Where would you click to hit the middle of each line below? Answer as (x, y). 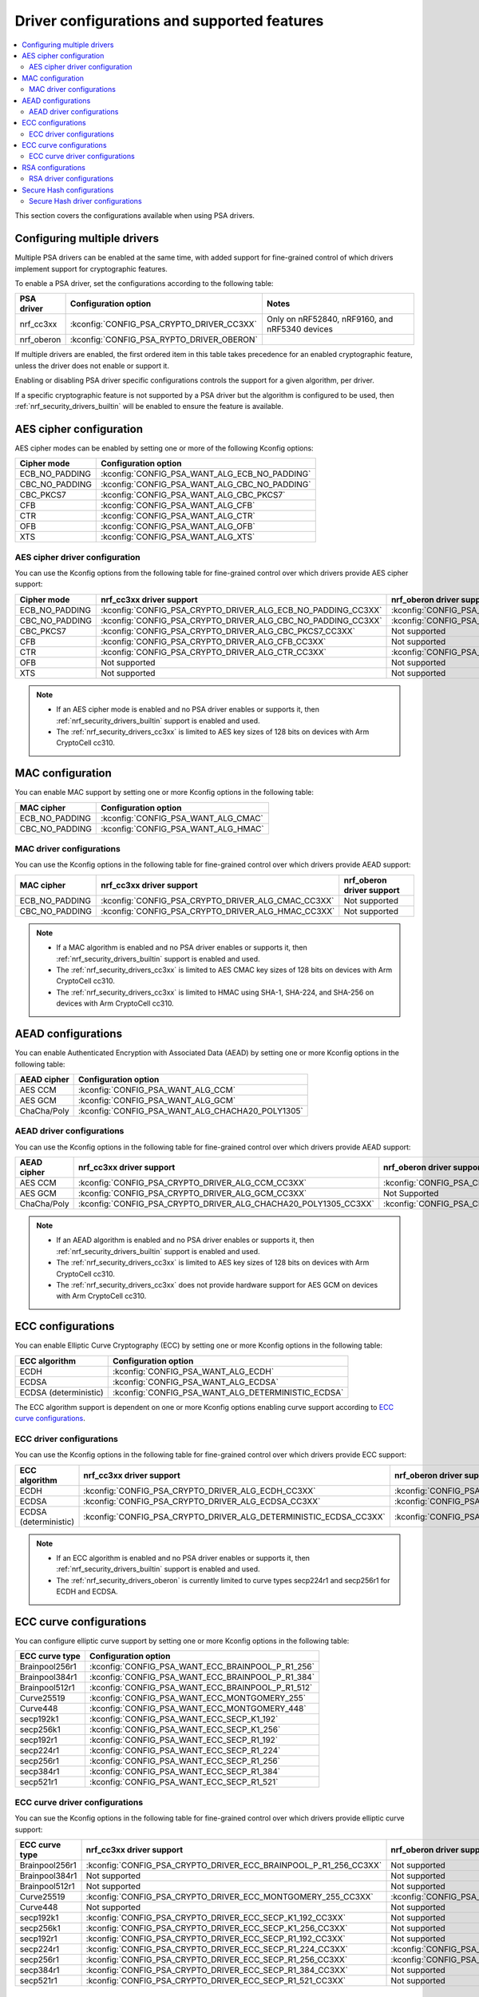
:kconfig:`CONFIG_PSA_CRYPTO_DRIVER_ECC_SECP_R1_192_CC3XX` (216, 1939)
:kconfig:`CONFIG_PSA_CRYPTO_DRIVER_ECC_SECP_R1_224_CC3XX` (217, 1949)
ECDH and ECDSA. (87, 1592)
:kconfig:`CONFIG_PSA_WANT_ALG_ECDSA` (196, 1382)
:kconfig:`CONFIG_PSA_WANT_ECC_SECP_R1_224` (185, 1751)
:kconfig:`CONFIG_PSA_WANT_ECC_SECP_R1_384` (185, 1772)
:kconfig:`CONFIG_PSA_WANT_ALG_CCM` (157, 1090)
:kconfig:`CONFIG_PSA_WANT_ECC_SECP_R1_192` (184, 1740)
